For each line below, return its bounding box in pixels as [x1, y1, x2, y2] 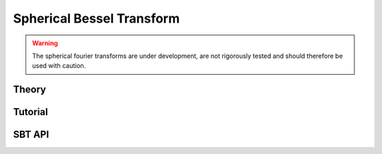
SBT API [13, 129, 50, 141]
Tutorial [13, 106, 49, 118]
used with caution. [32, 61, 86, 70]
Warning [32, 39, 58, 47]
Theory [13, 83, 47, 95]
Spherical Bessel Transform [13, 11, 180, 26]
